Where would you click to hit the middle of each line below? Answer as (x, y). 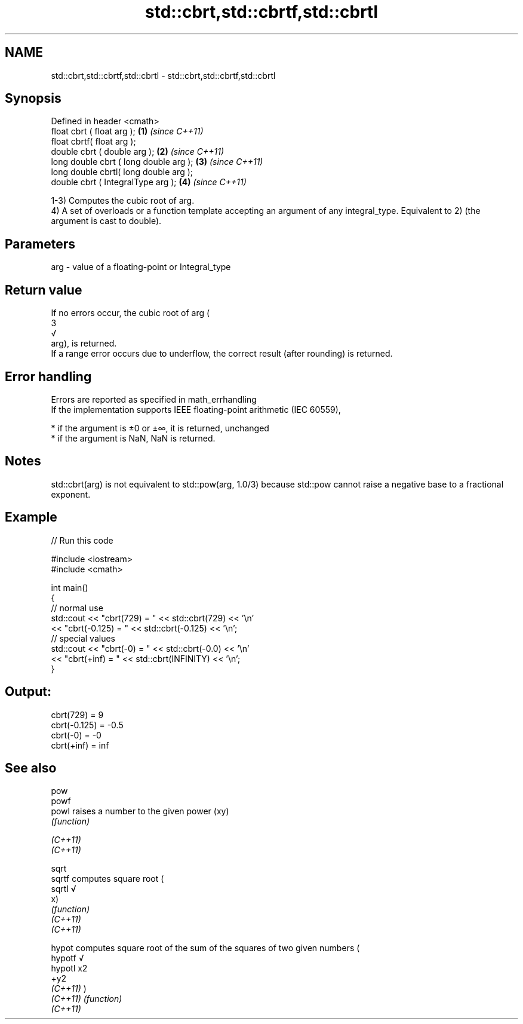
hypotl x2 (69, 968)
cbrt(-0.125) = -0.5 (87, 725)
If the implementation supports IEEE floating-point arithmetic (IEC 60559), (196, 409)
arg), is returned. (84, 344)
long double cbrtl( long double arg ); (122, 172)
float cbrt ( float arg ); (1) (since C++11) (127, 131)
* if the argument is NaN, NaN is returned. (133, 438)
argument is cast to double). (106, 221)
